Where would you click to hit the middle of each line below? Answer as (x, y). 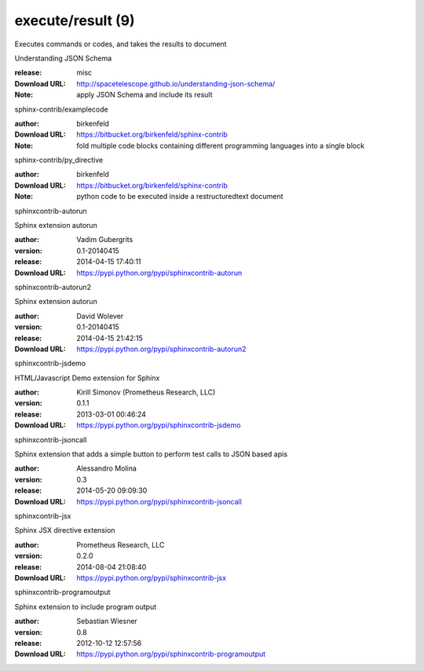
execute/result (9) (75, 20)
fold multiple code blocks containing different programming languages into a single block (221, 145)
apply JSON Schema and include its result (144, 95)
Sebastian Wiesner (107, 621)
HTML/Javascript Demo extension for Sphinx (87, 378)
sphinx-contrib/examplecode (62, 109)
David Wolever (100, 316)
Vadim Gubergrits (105, 240)
